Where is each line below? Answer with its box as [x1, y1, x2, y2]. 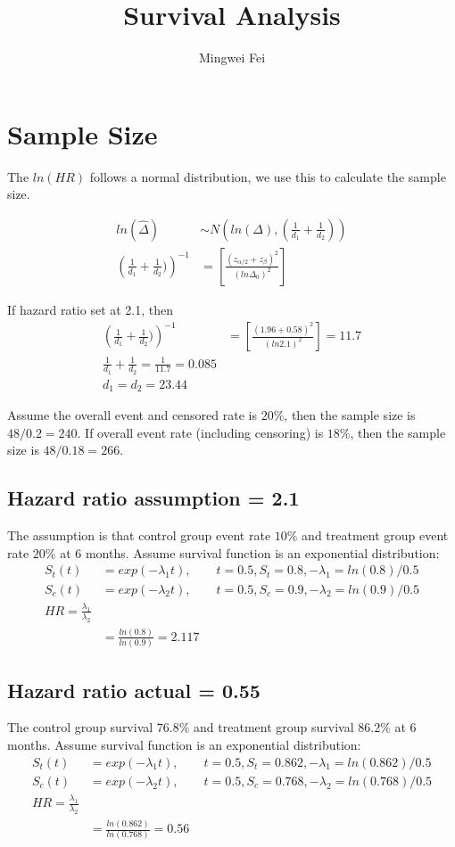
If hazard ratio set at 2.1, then [7, 300, 174, 318]
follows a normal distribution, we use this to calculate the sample [89, 167, 446, 185]
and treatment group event [302, 526, 449, 545]
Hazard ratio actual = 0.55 [7, 676, 261, 703]
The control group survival [7, 718, 153, 736]
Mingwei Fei [198, 48, 266, 67]
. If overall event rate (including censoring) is [77, 423, 324, 441]
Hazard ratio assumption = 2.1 [7, 484, 300, 512]
